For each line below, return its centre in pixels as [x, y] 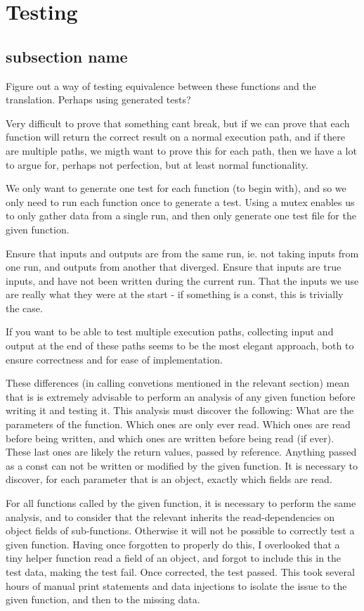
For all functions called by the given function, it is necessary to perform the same [181, 503]
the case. [24, 308]
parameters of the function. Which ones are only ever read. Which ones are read [178, 424]
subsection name [67, 56]
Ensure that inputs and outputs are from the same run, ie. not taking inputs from [182, 253]
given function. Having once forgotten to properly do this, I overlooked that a [173, 544]
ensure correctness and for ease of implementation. [114, 359]
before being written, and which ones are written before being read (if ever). [170, 438]
